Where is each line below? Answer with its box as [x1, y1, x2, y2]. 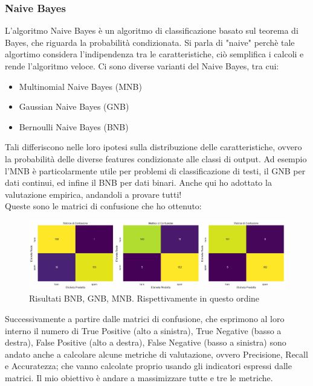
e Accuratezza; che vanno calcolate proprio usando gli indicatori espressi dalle [5, 359, 292, 372]
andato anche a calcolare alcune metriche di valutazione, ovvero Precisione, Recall [5, 347, 308, 360]
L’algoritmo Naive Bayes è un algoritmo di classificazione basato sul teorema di [5, 24, 298, 37]
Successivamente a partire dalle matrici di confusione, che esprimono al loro [5, 312, 285, 324]
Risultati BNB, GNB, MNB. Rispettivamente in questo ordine [29, 292, 260, 305]
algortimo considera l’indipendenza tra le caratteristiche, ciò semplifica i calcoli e [5, 48, 304, 60]
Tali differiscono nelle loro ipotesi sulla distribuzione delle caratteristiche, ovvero [5, 141, 302, 153]
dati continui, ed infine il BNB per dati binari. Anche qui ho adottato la [5, 176, 272, 189]
